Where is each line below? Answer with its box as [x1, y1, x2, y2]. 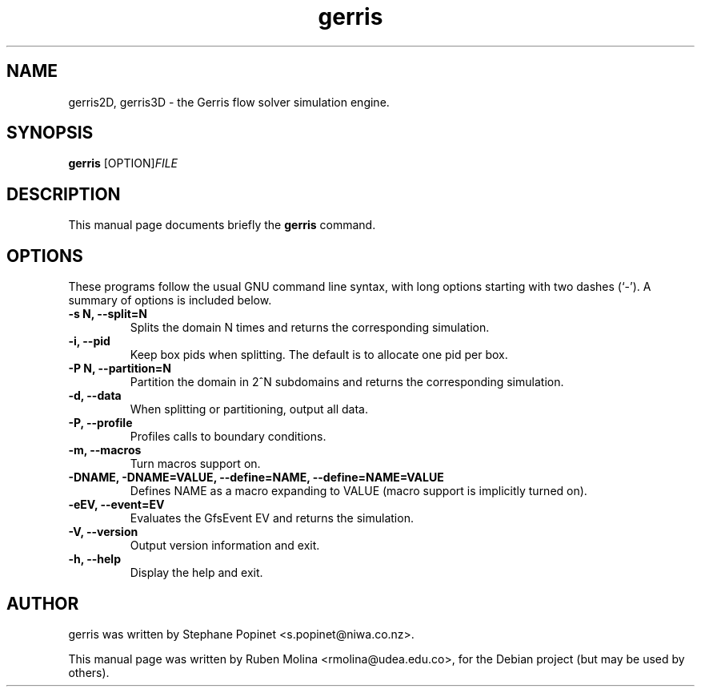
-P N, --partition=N [68, 361, 172, 376]
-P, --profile [68, 416, 133, 430]
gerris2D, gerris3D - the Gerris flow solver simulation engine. [68, 95, 390, 109]
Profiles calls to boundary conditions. [130, 429, 326, 444]
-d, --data [68, 389, 122, 403]
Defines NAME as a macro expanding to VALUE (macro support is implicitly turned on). [130, 484, 587, 498]
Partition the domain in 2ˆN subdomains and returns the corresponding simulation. [130, 375, 564, 389]
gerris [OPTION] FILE [68, 156, 178, 171]
